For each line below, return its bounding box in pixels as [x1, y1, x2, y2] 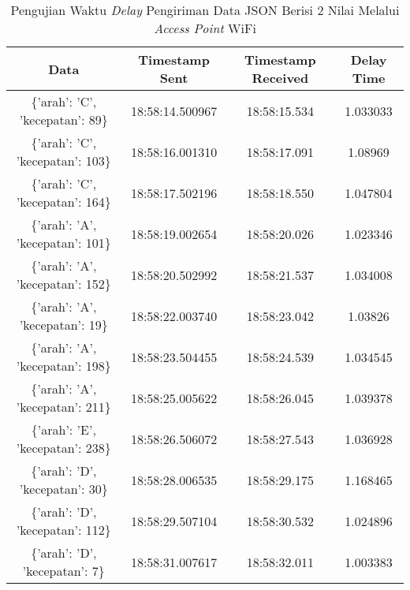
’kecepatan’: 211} [16, 398, 111, 416]
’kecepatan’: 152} [16, 274, 111, 293]
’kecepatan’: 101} [16, 233, 111, 252]
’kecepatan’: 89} [19, 110, 108, 129]
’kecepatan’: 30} [19, 480, 108, 498]
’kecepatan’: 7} [22, 562, 105, 580]
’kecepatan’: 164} [16, 192, 111, 211]
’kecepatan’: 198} [16, 357, 111, 375]
